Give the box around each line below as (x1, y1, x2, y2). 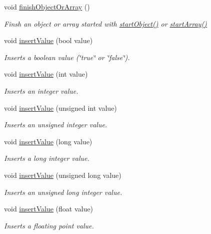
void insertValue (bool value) (4, 35, 93, 46)
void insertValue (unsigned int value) (4, 102, 117, 113)
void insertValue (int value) (4, 69, 88, 79)
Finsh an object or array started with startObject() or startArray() (4, 18, 207, 29)
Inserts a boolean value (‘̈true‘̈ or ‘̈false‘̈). (4, 52, 130, 62)
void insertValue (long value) (4, 136, 92, 146)
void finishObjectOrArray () (4, 2, 90, 12)
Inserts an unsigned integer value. (4, 119, 107, 130)
